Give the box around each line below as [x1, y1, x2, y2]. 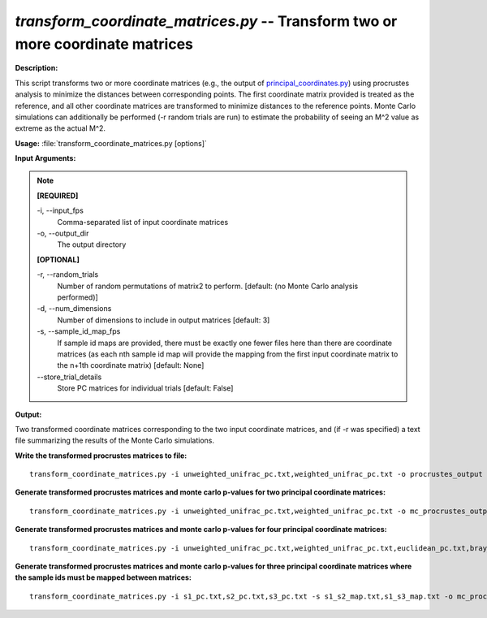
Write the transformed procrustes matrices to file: [15, 451, 187, 460]
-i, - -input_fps [37, 205, 84, 215]
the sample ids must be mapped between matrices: [15, 573, 192, 582]
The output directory [57, 240, 127, 249]
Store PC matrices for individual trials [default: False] [57, 383, 234, 393]
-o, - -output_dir [37, 228, 89, 239]
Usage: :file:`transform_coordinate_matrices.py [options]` [15, 138, 207, 148]
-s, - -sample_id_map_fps [37, 326, 121, 336]
